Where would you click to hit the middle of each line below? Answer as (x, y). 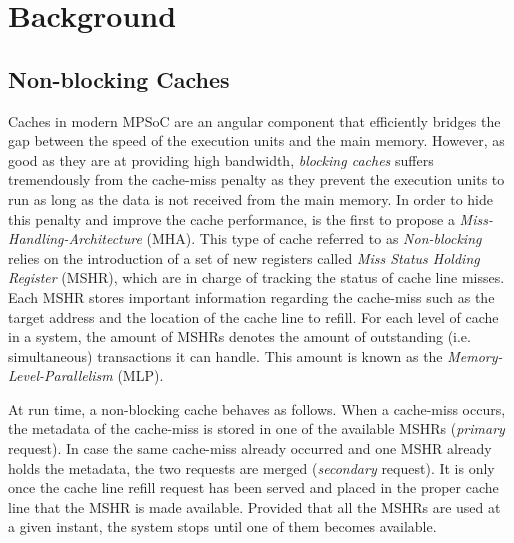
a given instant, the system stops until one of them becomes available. (222, 526)
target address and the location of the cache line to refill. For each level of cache (253, 316)
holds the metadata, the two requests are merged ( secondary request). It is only (251, 467)
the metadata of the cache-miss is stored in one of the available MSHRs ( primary (256, 428)
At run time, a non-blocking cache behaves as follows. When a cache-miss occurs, (257, 408)
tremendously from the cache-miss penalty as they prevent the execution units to (256, 179)
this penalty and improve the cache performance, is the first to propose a (231, 218)
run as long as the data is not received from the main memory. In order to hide (251, 198)
